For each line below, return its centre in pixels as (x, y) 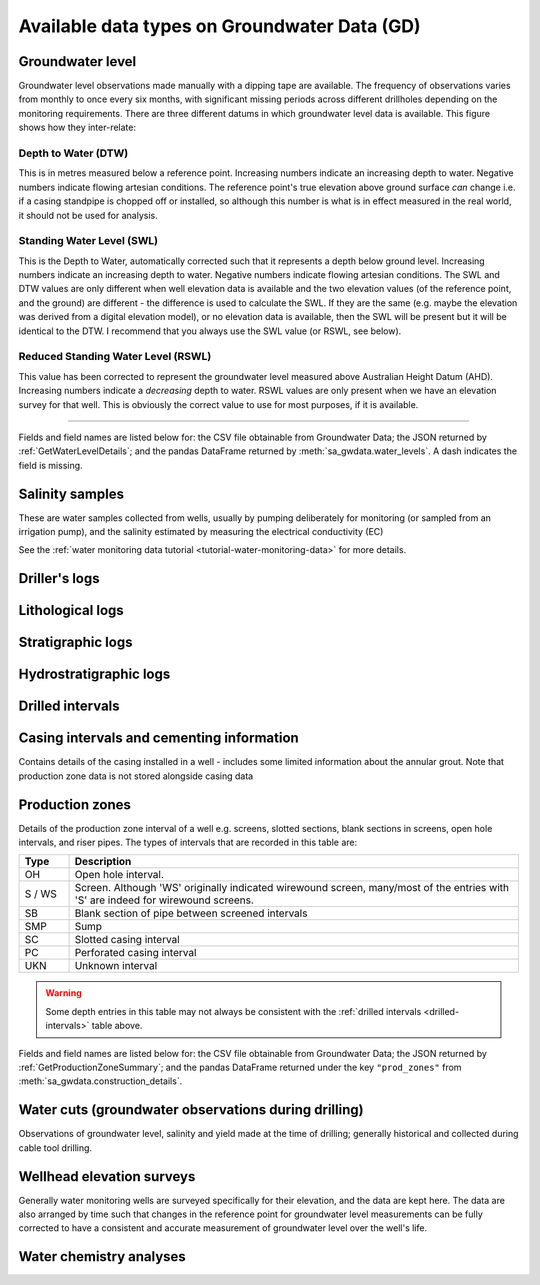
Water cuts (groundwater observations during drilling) (191, 1110)
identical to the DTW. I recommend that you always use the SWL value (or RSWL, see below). (210, 331)
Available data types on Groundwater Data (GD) (219, 26)
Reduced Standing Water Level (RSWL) (115, 357)
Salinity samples (71, 493)
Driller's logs (59, 578)
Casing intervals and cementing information (158, 738)
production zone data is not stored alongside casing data (136, 776)
